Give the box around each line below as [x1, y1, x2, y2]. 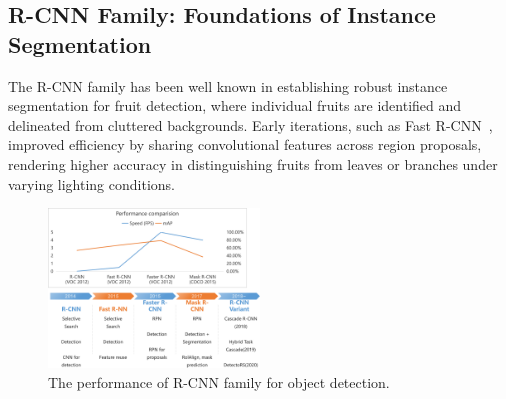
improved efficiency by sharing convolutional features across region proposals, [8, 134, 482, 155]
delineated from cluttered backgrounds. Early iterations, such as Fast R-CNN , [8, 114, 493, 135]
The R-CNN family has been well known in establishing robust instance [8, 75, 448, 96]
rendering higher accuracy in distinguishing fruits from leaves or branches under [8, 153, 498, 174]
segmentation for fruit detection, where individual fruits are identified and [8, 95, 462, 116]
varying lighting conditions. [8, 173, 175, 194]
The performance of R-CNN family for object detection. [48, 371, 390, 392]
